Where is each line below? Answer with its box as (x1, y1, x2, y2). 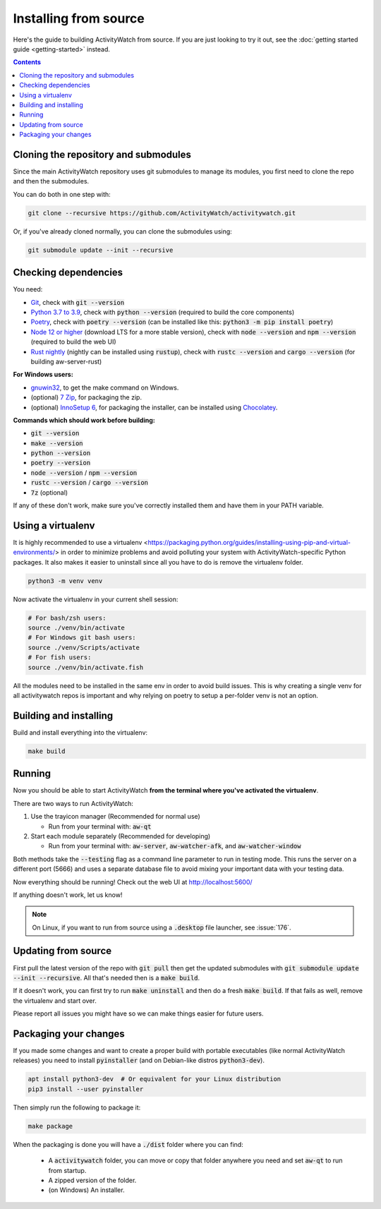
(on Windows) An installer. (48, 1186, 125, 1194)
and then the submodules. (13, 177, 90, 186)
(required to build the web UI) (30, 337, 116, 346)
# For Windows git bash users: (28, 634, 137, 642)
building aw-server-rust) (30, 357, 102, 366)
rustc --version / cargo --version (30, 479, 148, 487)
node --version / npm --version (30, 468, 138, 476)
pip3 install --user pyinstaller (28, 1085, 144, 1093)
